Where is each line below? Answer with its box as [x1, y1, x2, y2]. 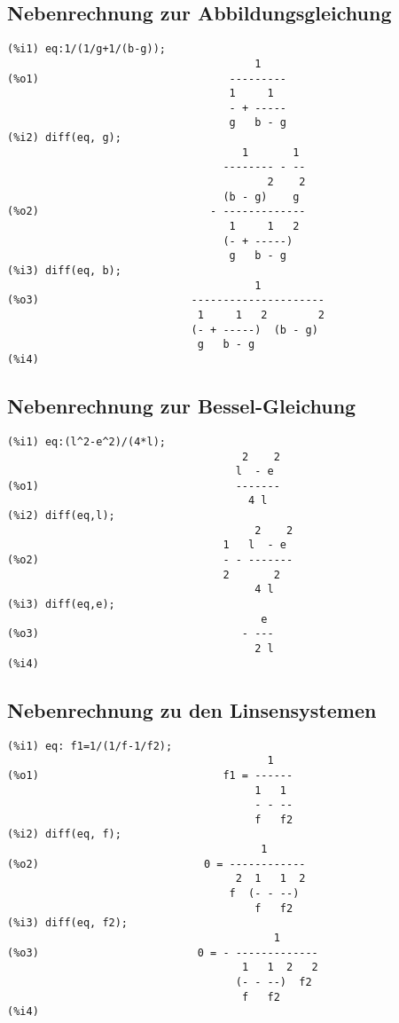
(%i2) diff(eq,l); [7, 509, 115, 523]
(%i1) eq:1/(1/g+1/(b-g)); [7, 43, 166, 56]
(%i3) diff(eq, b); [7, 264, 121, 278]
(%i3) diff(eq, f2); [7, 917, 129, 930]
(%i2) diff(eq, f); [7, 828, 121, 841]
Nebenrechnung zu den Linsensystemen [7, 696, 377, 723]
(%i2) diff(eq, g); [7, 131, 121, 145]
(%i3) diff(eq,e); [7, 598, 115, 611]
